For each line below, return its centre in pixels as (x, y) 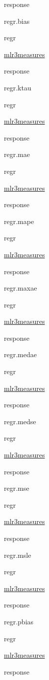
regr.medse (20, 421)
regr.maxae (21, 288)
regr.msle (18, 555)
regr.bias (17, 21)
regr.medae (20, 354)
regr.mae (17, 154)
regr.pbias (19, 621)
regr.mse (17, 488)
